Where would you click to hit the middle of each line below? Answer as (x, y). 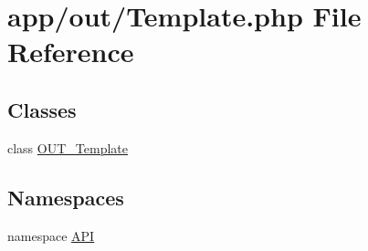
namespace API (51, 235)
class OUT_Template (68, 147)
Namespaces (66, 197)
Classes (42, 109)
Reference (71, 52)
